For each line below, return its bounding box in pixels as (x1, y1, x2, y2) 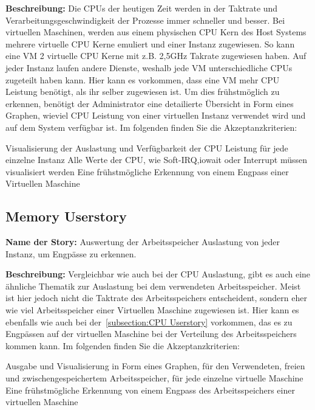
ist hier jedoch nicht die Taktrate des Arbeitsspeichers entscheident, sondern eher (5, 291, 307, 304)
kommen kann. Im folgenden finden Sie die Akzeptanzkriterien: (5, 339, 240, 352)
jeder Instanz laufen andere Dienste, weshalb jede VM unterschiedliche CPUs (5, 61, 293, 74)
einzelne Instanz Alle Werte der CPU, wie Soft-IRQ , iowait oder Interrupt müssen (5, 153, 308, 166)
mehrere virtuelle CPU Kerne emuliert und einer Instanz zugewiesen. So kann (5, 37, 295, 50)
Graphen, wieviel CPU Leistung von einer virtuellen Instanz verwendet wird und (5, 109, 306, 122)
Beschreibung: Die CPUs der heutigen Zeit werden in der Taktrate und (5, 2, 278, 14)
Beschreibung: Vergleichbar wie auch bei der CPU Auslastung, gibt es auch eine (5, 268, 311, 280)
